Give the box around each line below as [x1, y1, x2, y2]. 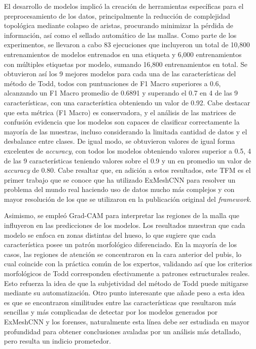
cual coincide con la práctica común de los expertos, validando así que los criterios [4, 258, 253, 269]
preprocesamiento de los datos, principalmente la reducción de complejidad [4, 10, 230, 21]
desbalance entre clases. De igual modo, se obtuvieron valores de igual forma [4, 136, 235, 146]
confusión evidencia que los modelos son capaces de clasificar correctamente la [4, 117, 240, 127]
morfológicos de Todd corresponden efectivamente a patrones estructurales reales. [4, 268, 250, 279]
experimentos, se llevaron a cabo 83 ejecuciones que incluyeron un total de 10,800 [4, 39, 250, 50]
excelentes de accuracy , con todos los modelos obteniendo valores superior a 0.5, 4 [4, 145, 251, 156]
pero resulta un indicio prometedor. [4, 336, 111, 346]
